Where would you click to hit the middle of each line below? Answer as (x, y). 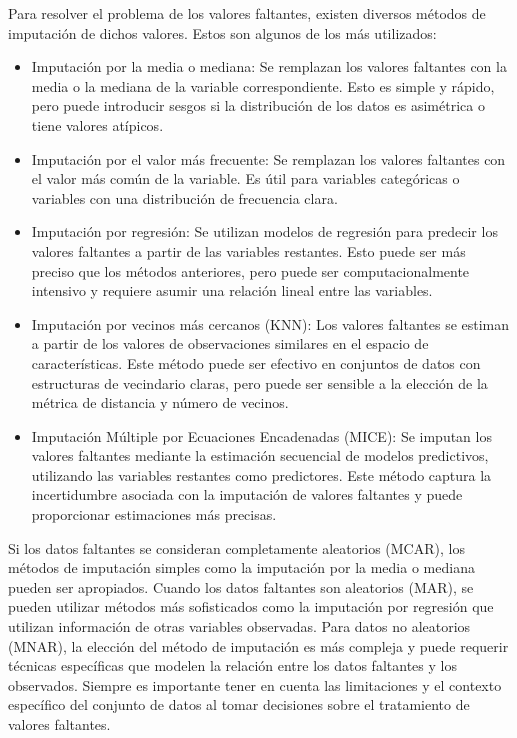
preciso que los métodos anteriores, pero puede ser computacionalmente (250, 270)
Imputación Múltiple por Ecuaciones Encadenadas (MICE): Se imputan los (261, 435)
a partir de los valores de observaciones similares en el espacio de (230, 343)
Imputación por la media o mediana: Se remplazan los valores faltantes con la (269, 66)
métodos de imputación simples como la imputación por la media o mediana (241, 567)
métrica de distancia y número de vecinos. (160, 402)
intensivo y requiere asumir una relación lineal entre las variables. (232, 290)
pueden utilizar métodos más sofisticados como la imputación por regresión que (251, 606)
